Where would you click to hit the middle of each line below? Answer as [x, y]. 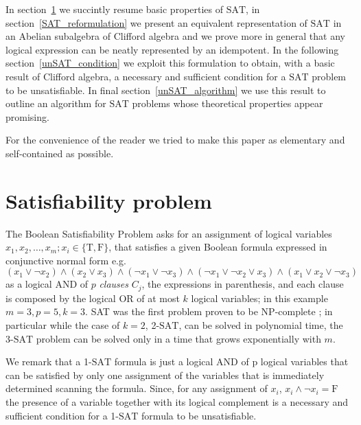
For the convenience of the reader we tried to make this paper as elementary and [175, 140]
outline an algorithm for [56, 103]
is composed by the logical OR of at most [93, 298]
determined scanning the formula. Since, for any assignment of [137, 388]
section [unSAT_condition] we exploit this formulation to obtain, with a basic [170, 63]
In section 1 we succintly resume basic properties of [115, 9]
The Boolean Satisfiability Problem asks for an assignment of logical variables [169, 233]
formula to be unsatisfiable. [199, 415]
